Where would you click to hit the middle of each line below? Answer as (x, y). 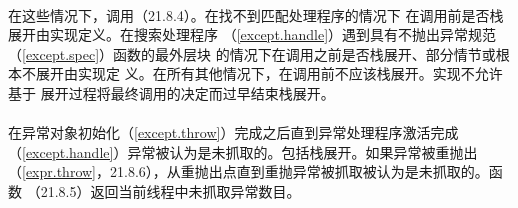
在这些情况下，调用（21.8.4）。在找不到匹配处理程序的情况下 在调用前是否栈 (256, 14)
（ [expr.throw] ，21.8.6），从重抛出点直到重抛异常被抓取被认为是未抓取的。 (248, 171)
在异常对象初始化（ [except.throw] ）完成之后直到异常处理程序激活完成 (233, 132)
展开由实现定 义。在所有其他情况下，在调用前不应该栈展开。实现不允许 (269, 73)
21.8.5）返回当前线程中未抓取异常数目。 (170, 190)
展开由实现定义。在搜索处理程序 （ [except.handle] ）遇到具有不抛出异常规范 (252, 34)
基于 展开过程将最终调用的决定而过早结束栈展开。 (171, 92)
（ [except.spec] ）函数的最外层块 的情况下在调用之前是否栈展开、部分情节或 (252, 53)
